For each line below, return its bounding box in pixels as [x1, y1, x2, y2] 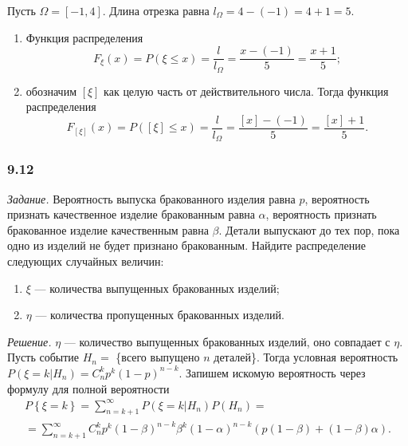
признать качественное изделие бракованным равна [7, 206, 255, 223]
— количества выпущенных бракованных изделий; [34, 279, 280, 296]
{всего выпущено [116, 349, 200, 365]
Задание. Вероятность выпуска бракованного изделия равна [7, 190, 296, 207]
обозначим [25, 82, 76, 99]
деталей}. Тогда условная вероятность [214, 349, 398, 365]
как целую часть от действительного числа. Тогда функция [104, 82, 389, 99]
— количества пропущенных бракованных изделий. [35, 306, 284, 323]
